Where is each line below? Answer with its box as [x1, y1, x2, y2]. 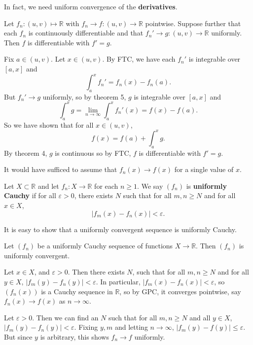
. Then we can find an [32, 312, 99, 322]
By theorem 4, [4, 147, 47, 158]
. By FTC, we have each [102, 54, 176, 64]
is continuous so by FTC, [55, 147, 131, 158]
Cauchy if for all [4, 190, 56, 201]
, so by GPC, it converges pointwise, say [119, 286, 241, 296]
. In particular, [96, 276, 141, 286]
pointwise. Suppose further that [145, 18, 241, 28]
